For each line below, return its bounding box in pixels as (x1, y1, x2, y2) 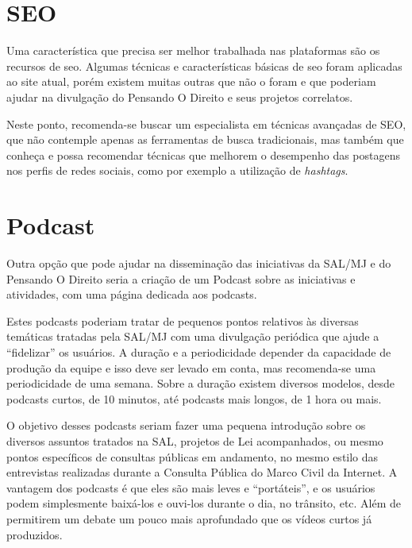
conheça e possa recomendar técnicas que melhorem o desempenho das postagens (6, 146, 401, 163)
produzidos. (6, 526, 63, 542)
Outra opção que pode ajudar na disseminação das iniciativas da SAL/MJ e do (6, 255, 391, 271)
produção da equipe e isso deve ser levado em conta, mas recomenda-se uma (6, 359, 376, 376)
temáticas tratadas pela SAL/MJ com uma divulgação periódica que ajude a (6, 328, 379, 345)
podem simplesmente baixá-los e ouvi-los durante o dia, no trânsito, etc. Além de (6, 495, 402, 511)
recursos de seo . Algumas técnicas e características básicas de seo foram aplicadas (6, 57, 402, 74)
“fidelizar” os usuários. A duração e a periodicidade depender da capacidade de (6, 343, 391, 360)
